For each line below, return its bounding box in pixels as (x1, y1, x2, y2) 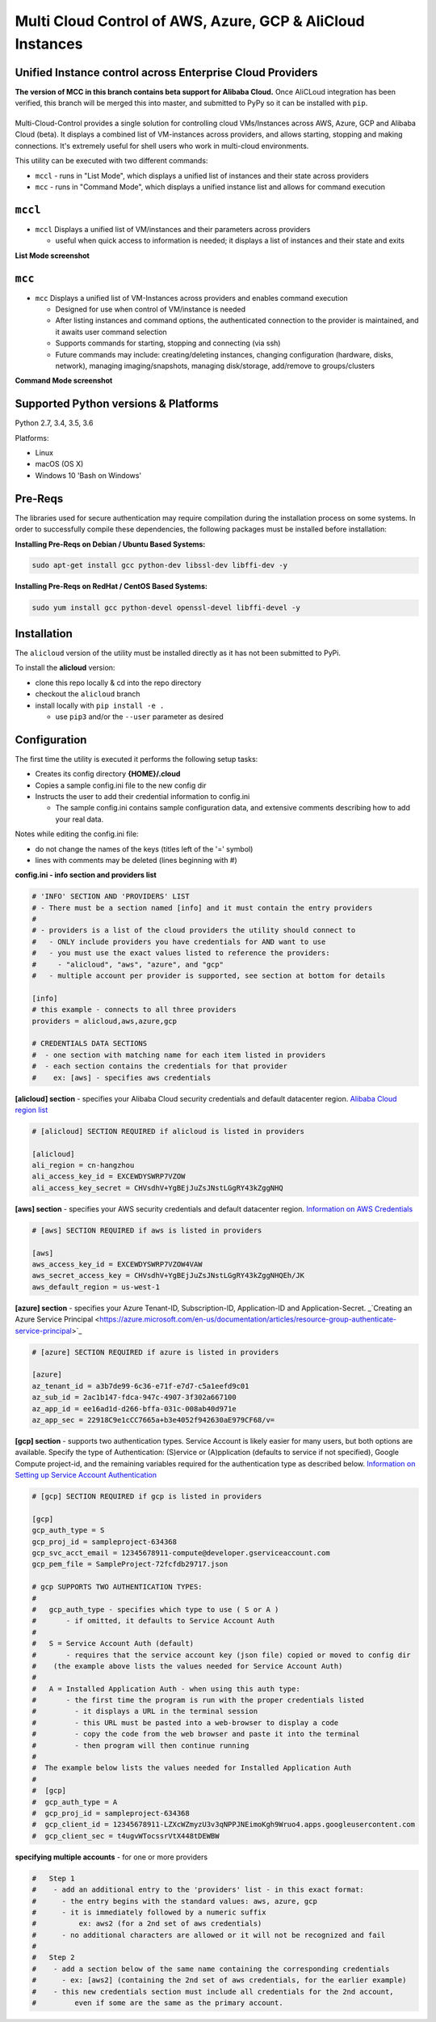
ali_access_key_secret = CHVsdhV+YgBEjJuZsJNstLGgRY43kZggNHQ (31, 1183, 283, 1192)
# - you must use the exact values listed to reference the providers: (31, 949, 330, 958)
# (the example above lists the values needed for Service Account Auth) (31, 1661, 343, 1670)
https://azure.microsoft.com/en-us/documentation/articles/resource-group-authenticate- (99, 1314, 397, 1324)
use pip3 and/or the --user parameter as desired (55, 712, 224, 721)
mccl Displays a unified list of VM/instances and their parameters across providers (35, 224, 311, 234)
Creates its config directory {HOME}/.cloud (35, 769, 181, 779)
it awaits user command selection (55, 327, 167, 336)
